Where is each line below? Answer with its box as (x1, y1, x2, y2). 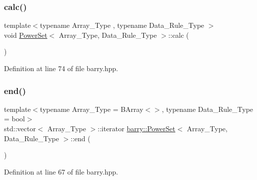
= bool (4, 113, 25, 124)
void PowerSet (4, 29, 47, 40)
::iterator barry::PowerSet (98, 123, 176, 133)
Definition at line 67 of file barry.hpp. (4, 166, 118, 177)
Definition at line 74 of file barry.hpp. (4, 63, 118, 73)
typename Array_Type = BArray (40, 103, 143, 114)
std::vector (4, 123, 36, 133)
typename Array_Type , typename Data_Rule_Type (40, 20, 204, 30)
